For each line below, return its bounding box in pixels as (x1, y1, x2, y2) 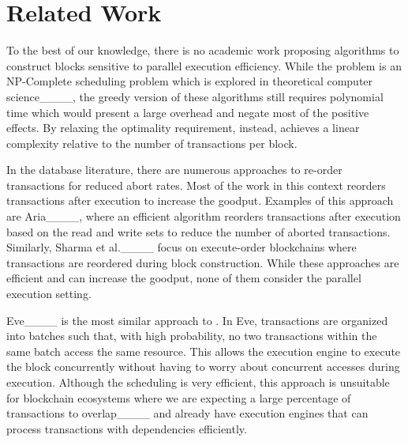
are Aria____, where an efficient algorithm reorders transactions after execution (6, 208, 401, 225)
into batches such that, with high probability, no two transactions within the (6, 327, 377, 344)
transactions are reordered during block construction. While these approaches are (6, 254, 399, 270)
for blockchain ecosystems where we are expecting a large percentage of (6, 389, 351, 406)
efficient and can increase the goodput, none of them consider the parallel (6, 270, 361, 286)
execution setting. (6, 285, 92, 302)
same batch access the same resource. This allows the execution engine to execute (6, 342, 401, 359)
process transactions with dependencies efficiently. (6, 420, 247, 436)
